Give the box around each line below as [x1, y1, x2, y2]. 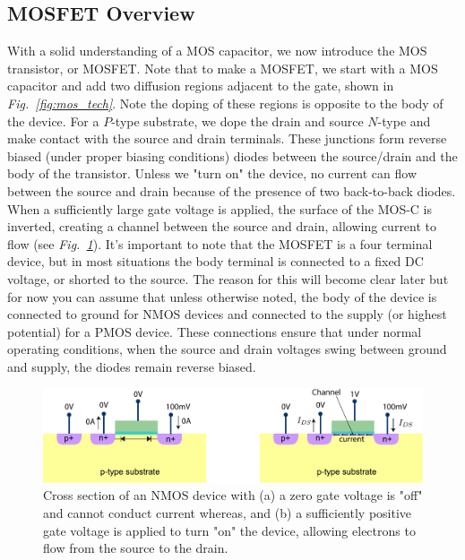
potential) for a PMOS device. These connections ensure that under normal [7, 322, 422, 340]
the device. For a [7, 111, 99, 130]
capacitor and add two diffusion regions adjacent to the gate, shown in [7, 76, 394, 95]
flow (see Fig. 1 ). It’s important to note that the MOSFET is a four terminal [7, 234, 433, 253]
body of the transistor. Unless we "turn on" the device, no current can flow [7, 164, 418, 183]
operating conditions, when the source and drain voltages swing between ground [7, 340, 447, 358]
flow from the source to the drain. [43, 538, 228, 557]
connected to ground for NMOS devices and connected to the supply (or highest [7, 305, 447, 323]
